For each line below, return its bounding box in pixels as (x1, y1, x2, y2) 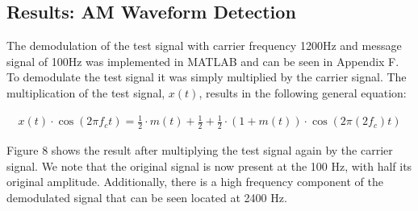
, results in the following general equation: (199, 84, 407, 101)
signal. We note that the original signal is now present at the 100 (6, 157, 328, 174)
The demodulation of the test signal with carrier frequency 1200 (6, 37, 323, 54)
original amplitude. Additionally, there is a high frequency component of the (6, 173, 383, 190)
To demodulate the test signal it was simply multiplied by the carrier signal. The (6, 68, 407, 85)
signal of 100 (6, 52, 69, 69)
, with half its (345, 157, 412, 174)
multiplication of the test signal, (6, 84, 165, 101)
